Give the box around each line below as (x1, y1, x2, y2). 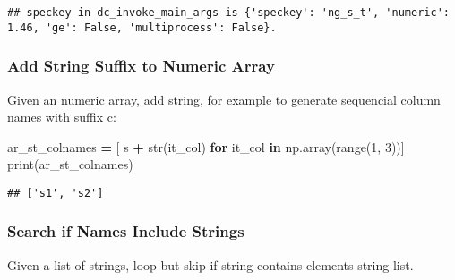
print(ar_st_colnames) (7, 155, 133, 174)
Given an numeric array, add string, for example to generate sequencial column (7, 89, 441, 108)
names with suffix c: (7, 107, 116, 126)
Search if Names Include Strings (7, 220, 245, 242)
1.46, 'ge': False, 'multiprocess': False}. (7, 21, 277, 34)
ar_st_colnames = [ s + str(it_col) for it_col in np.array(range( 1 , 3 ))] (7, 137, 405, 156)
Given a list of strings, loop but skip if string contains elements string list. (7, 255, 414, 274)
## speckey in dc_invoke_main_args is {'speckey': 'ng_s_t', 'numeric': (7, 6, 450, 19)
